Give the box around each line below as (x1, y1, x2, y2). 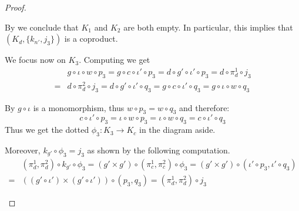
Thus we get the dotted (5, 123, 89, 136)
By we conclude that (5, 21, 79, 33)
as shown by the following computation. (87, 143, 230, 156)
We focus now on (5, 53, 66, 66)
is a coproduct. (64, 32, 118, 45)
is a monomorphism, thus (33, 101, 125, 113)
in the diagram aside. (139, 123, 216, 136)
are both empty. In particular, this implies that (123, 21, 293, 33)
